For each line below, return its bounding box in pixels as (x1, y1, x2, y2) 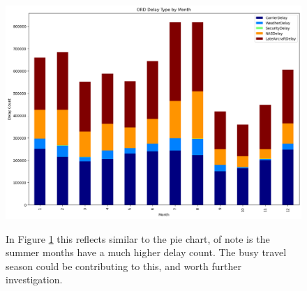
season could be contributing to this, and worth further (6, 258, 241, 273)
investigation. (6, 272, 63, 287)
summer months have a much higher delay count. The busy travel (6, 245, 287, 260)
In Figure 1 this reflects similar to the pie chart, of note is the (6, 231, 270, 246)
